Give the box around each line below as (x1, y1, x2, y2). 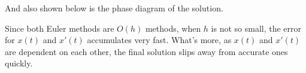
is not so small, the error (211, 22, 302, 34)
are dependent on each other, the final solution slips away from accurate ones (5, 45, 288, 57)
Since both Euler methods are (5, 22, 114, 34)
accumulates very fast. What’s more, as (87, 34, 232, 46)
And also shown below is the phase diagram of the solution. (5, 2, 223, 14)
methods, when (145, 22, 201, 34)
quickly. (5, 57, 33, 69)
